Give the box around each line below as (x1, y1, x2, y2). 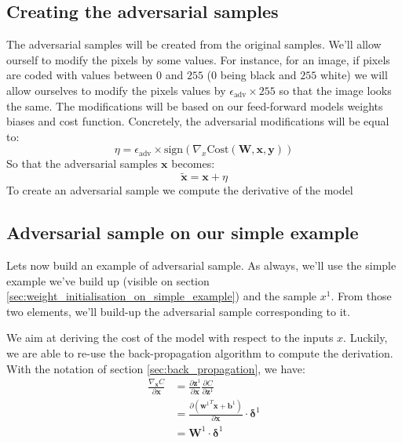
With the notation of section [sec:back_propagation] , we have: (6, 360, 305, 376)
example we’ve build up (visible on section (6, 272, 210, 289)
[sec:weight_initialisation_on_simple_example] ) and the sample (6, 288, 317, 304)
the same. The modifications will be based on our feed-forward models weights (6, 97, 383, 114)
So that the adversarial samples (6, 155, 158, 172)
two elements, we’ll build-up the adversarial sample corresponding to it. (6, 303, 350, 319)
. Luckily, (343, 329, 388, 346)
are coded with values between (6, 67, 153, 83)
